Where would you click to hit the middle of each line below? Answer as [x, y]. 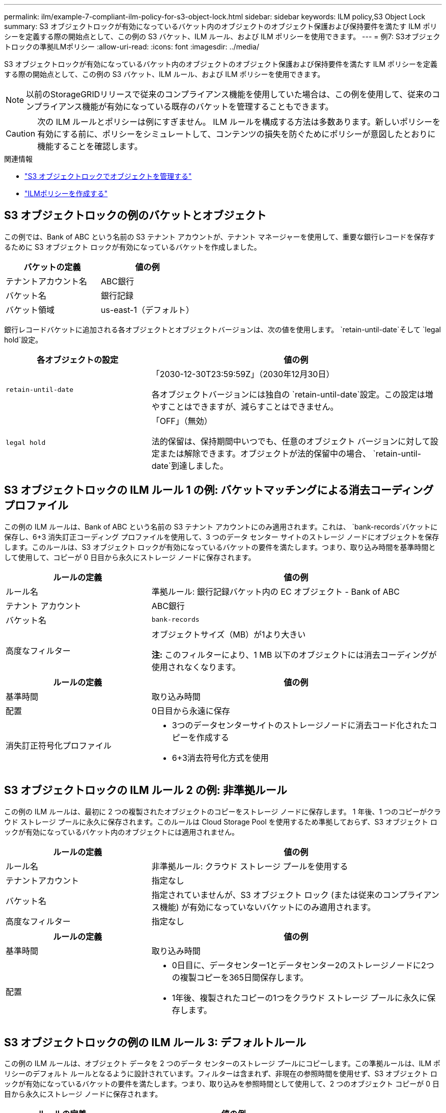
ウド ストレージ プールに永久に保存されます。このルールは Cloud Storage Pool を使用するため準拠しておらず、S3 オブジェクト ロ [221, 821]
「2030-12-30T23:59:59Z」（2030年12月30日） [243, 374]
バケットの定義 [52, 267]
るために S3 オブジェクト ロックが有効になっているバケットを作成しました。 [133, 247]
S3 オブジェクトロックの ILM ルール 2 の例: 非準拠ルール [146, 790]
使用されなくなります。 [196, 667]
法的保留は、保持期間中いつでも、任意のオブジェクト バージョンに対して [291, 441]
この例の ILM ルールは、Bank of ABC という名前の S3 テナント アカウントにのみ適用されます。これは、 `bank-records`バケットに [221, 526]
